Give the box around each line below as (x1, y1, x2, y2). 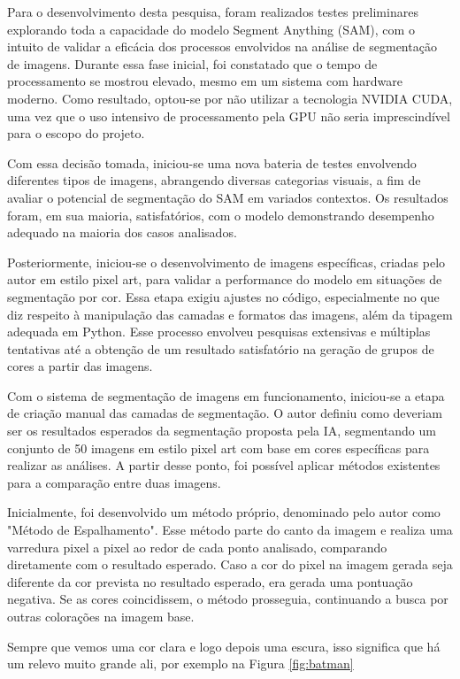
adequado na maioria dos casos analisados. (7, 223, 237, 242)
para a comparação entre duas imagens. (7, 473, 221, 491)
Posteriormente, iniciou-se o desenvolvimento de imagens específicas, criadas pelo (7, 252, 446, 271)
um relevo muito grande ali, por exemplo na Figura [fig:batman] (7, 654, 354, 673)
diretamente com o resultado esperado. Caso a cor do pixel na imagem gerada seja (7, 555, 453, 574)
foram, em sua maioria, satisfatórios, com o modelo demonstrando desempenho (7, 205, 434, 224)
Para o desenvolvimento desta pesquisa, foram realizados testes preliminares (7, 3, 418, 20)
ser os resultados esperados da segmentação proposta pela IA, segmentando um (7, 421, 436, 440)
